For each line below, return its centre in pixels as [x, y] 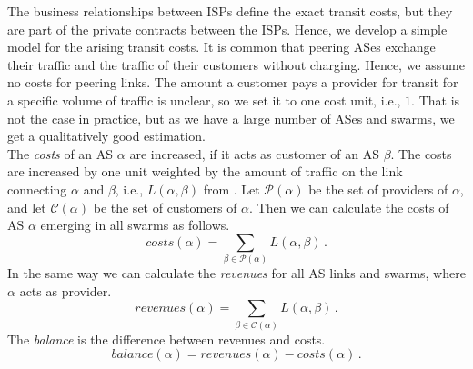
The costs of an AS [60, 153]
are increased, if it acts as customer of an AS [254, 153]
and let [27, 207]
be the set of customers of [165, 207]
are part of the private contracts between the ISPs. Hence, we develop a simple [227, 29]
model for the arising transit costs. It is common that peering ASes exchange [221, 47]
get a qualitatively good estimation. [106, 136]
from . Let [231, 189]
